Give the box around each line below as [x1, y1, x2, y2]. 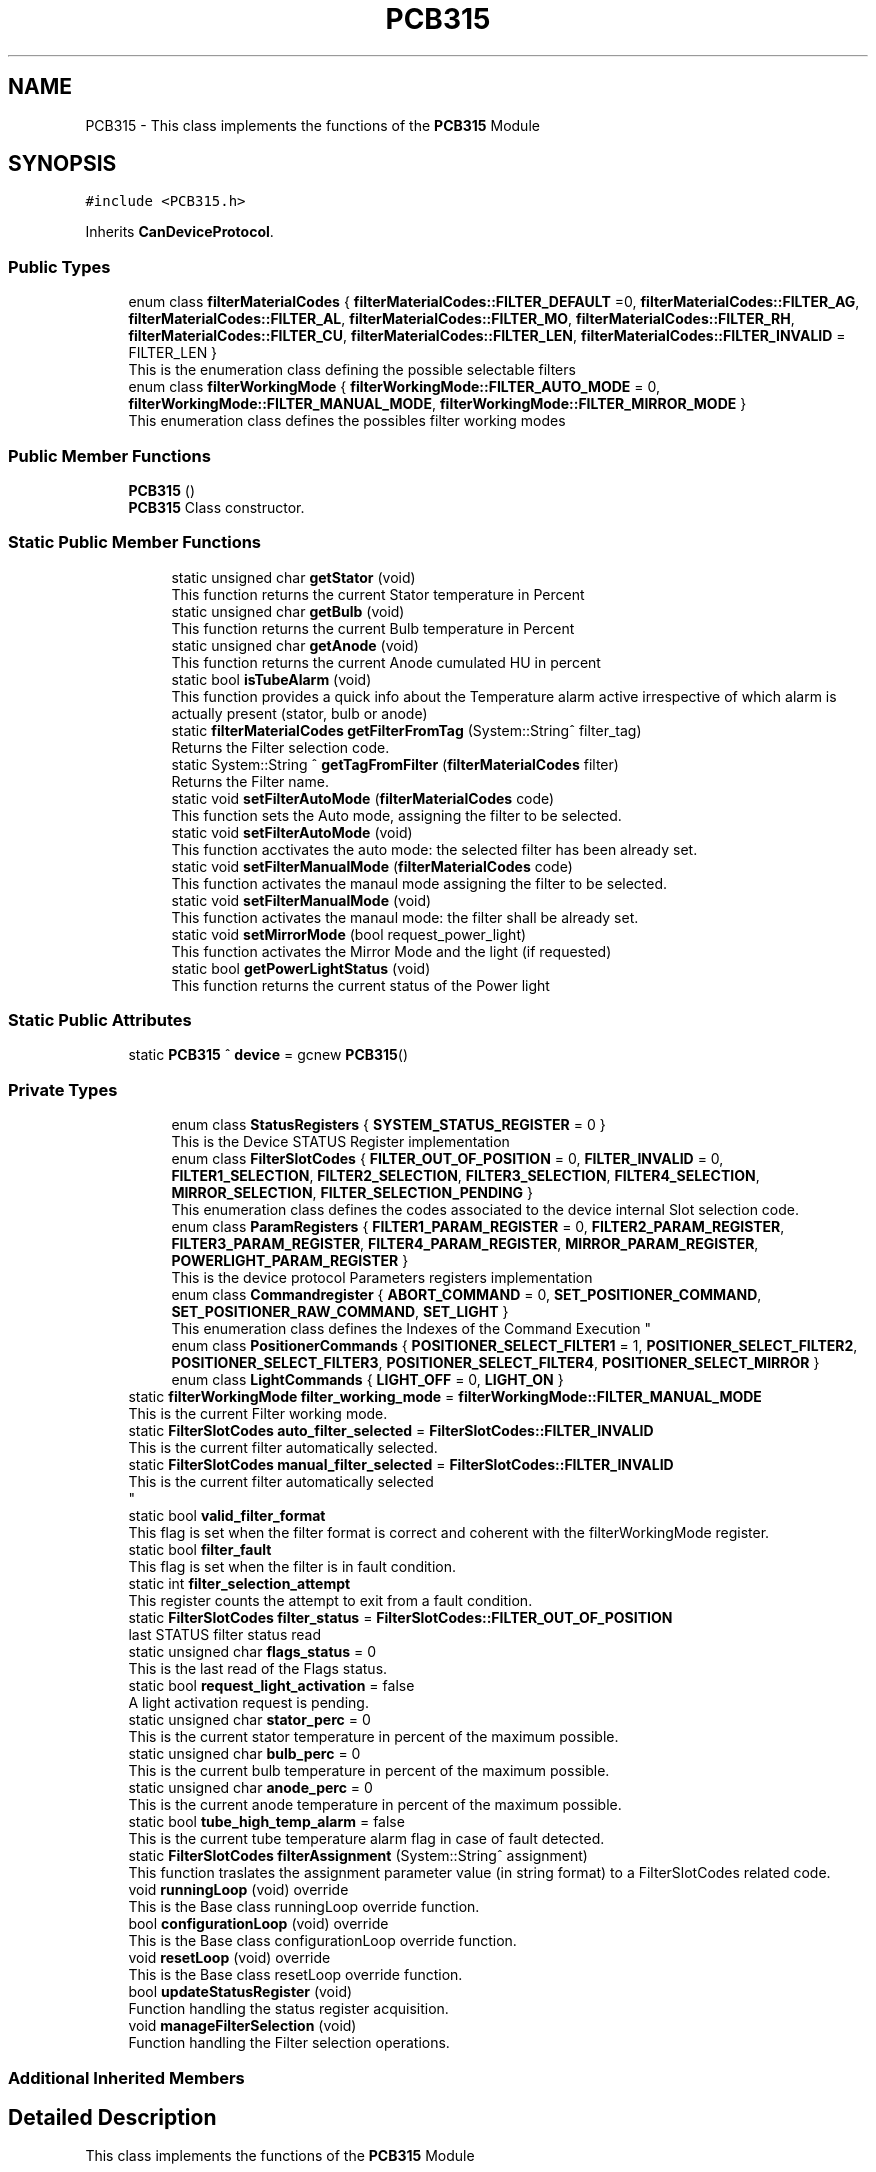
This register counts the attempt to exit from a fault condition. [128, 1592, 533, 1610]
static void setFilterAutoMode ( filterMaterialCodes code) [171, 789, 555, 807]
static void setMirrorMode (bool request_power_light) [171, 925, 527, 943]
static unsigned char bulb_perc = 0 [128, 1745, 361, 1763]
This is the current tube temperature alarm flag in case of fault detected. [128, 1830, 605, 1848]
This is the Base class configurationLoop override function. [128, 1932, 517, 1950]
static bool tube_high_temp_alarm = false [128, 1813, 405, 1831]
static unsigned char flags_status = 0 [128, 1643, 377, 1661]
